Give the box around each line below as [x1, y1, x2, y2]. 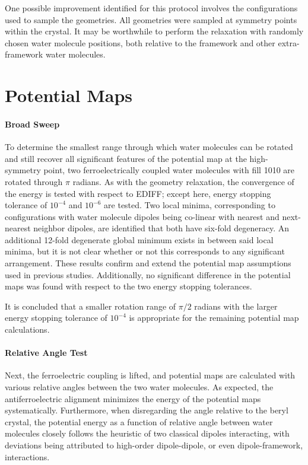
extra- [278, 36, 300, 49]
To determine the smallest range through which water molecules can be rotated [5, 141, 293, 153]
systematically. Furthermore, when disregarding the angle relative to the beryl [5, 404, 288, 416]
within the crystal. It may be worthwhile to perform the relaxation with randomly [5, 25, 304, 37]
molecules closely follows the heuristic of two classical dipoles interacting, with [5, 427, 290, 439]
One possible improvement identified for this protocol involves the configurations [5, 2, 298, 14]
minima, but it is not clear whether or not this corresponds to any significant [5, 245, 285, 257]
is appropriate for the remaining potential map [129, 311, 299, 324]
